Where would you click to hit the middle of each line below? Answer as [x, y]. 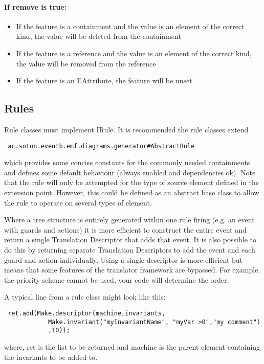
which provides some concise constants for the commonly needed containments [127, 162]
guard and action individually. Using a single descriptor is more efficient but [124, 259]
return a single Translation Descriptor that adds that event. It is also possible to [130, 240]
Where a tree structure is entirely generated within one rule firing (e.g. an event [129, 220]
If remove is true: [36, 6]
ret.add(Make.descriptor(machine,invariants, [86, 313]
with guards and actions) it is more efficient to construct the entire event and [125, 229]
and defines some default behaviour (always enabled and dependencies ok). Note [130, 172]
